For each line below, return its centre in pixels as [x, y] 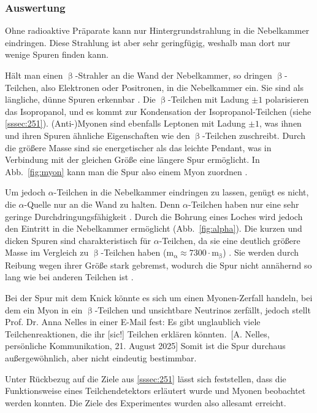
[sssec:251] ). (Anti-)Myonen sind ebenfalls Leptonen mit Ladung [125, 123]
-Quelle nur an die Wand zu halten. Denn [102, 204]
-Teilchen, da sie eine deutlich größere [230, 240]
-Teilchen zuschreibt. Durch [254, 135]
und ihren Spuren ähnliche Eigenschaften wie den [97, 135]
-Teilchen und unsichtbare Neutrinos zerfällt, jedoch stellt [203, 309]
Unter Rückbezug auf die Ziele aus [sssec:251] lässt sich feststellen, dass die [146, 378]
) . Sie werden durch [261, 252]
